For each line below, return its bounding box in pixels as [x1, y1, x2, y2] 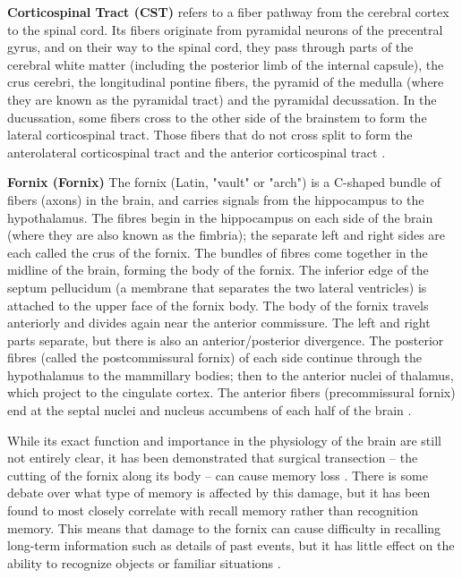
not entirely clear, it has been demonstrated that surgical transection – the [7, 448, 418, 467]
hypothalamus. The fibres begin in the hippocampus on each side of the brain [7, 208, 433, 226]
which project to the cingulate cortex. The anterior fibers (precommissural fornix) [7, 383, 456, 402]
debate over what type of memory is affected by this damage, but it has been [7, 483, 431, 502]
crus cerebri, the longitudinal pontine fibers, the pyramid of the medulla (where [7, 72, 444, 91]
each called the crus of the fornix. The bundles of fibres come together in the [7, 242, 428, 261]
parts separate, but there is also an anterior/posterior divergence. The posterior [7, 330, 444, 349]
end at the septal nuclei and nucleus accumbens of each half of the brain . [7, 401, 412, 420]
